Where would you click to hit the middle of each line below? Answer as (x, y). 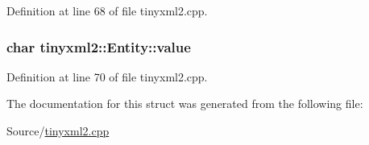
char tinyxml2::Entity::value (99, 46)
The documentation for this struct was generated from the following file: (185, 104)
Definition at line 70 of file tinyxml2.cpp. (107, 76)
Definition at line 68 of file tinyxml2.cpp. (107, 10)
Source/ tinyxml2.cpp (58, 130)
